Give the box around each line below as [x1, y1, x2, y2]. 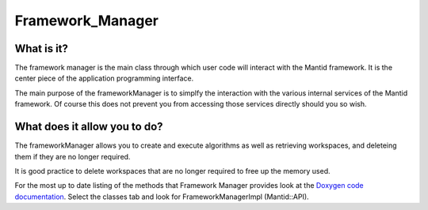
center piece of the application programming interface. [14, 73, 194, 83]
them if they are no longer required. [14, 152, 131, 161]
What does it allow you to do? [14, 120, 163, 133]
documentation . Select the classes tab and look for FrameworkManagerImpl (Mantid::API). [14, 192, 309, 201]
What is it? [14, 42, 69, 55]
